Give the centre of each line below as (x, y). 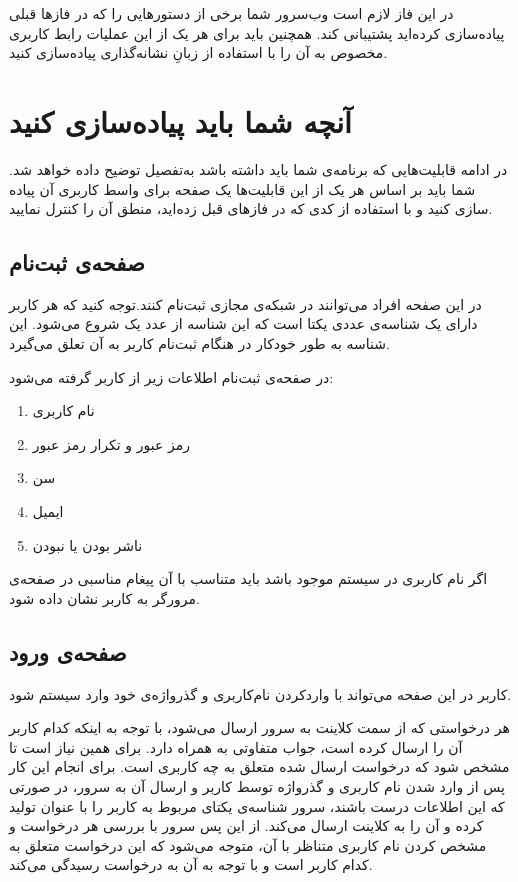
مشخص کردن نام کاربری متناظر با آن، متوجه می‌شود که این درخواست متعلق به (248, 844)
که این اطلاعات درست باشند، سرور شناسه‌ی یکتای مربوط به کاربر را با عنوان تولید (257, 805)
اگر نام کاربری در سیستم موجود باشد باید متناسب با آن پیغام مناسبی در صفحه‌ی (248, 578)
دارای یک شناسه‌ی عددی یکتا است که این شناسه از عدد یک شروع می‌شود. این (243, 323)
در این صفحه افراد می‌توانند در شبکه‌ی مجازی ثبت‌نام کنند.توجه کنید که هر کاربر (245, 303)
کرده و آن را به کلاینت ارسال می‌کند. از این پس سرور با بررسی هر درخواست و (246, 825)
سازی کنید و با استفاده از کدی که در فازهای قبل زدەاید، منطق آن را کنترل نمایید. (251, 208)
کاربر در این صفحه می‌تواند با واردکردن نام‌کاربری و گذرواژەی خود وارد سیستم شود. (260, 693)
